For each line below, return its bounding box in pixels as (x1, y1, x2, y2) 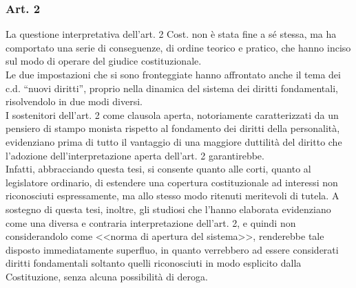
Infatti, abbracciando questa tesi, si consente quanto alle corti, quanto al (6, 162, 311, 176)
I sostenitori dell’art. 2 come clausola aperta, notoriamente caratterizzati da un (6, 107, 339, 122)
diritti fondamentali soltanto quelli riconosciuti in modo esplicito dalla (6, 256, 302, 270)
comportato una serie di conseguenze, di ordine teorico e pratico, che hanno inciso (6, 40, 351, 54)
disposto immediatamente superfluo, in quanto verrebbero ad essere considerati (6, 242, 339, 256)
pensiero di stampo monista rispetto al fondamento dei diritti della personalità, (6, 121, 340, 135)
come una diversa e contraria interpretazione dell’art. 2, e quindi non (6, 215, 296, 230)
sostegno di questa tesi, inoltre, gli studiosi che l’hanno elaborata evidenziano (6, 201, 331, 216)
